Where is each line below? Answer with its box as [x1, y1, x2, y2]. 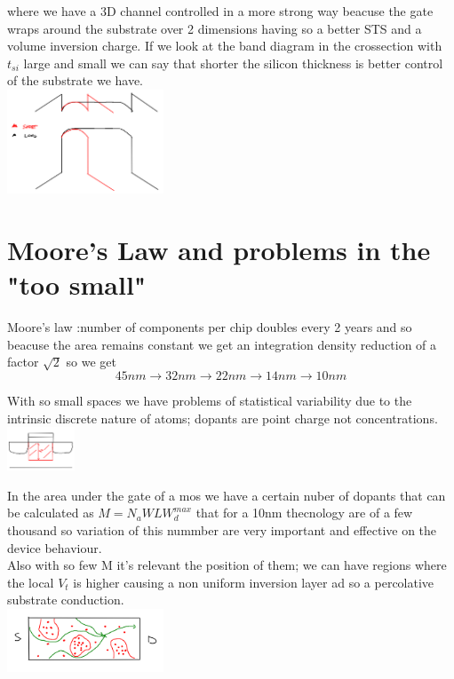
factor [7, 352, 39, 371]
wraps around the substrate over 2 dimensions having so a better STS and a [7, 19, 422, 37]
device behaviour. [7, 538, 102, 557]
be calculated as [7, 503, 94, 522]
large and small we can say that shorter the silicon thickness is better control [23, 53, 443, 72]
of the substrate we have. [7, 71, 144, 90]
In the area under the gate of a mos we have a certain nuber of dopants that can [7, 486, 446, 504]
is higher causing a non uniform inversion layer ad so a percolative [73, 572, 434, 591]
